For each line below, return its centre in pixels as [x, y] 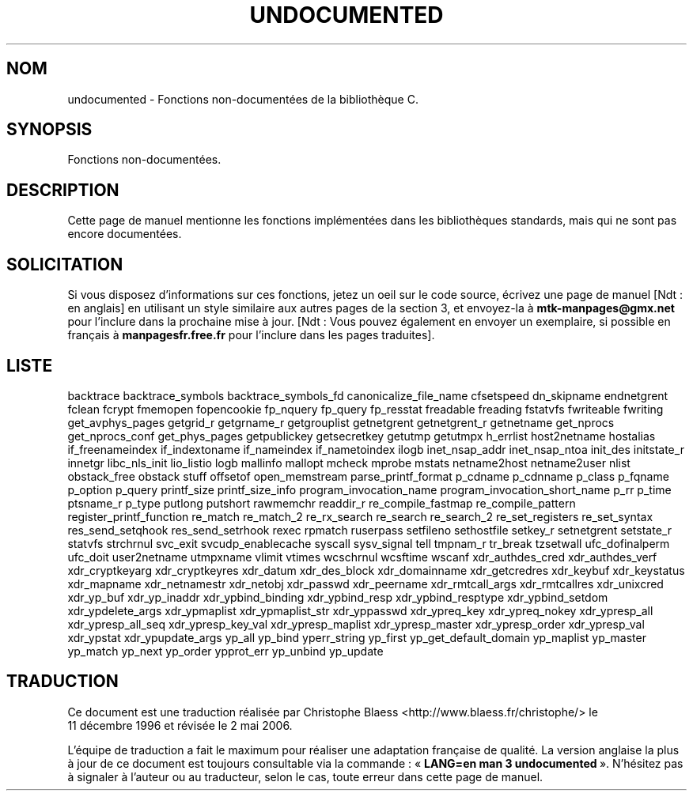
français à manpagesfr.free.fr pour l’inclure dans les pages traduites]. [251, 335]
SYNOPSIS [49, 130]
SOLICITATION [65, 264]
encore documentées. [125, 234]
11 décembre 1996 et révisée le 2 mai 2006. [180, 725]
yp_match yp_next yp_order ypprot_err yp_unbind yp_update [225, 651]
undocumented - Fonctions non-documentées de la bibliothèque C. [243, 99]
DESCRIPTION [63, 190]
